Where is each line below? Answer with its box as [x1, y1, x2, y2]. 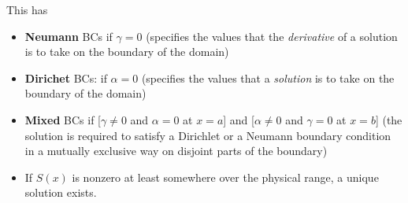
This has [6, 2, 48, 17]
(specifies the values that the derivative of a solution [146, 28, 398, 44]
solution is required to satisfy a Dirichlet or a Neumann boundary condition [24, 127, 391, 143]
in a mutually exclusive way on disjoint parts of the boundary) [24, 142, 328, 159]
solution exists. [24, 184, 97, 201]
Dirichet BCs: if [24, 69, 107, 86]
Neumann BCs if [24, 28, 113, 44]
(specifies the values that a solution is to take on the [141, 69, 395, 86]
